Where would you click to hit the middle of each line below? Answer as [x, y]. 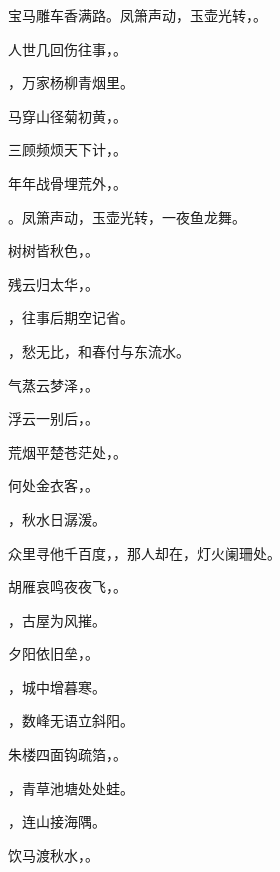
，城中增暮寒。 [57, 686]
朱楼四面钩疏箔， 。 [67, 754]
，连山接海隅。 [57, 821]
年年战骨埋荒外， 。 [67, 182]
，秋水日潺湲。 [57, 518]
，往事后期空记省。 [71, 317]
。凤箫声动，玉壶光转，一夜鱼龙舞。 [127, 216]
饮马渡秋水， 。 [53, 854]
